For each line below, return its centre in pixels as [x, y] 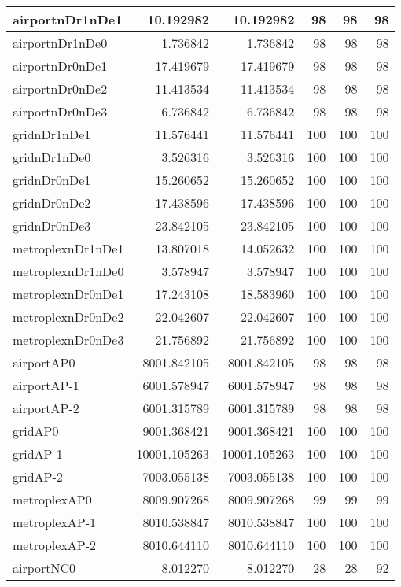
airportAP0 [44, 362]
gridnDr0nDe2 [52, 203]
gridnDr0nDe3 [52, 225]
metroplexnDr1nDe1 [68, 248]
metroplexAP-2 [55, 545]
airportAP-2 [46, 408]
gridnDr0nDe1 [52, 180]
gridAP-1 [38, 454]
